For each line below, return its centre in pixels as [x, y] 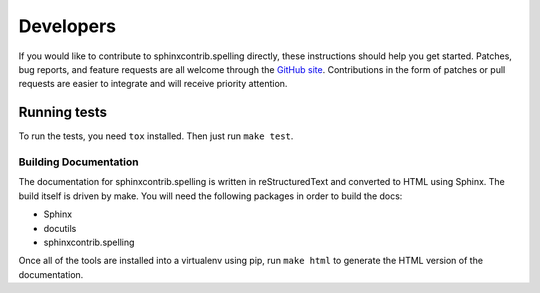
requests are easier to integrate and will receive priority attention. [153, 84]
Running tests [63, 112]
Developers [67, 26]
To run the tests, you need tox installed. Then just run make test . [156, 136]
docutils [60, 228]
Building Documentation [78, 162]
